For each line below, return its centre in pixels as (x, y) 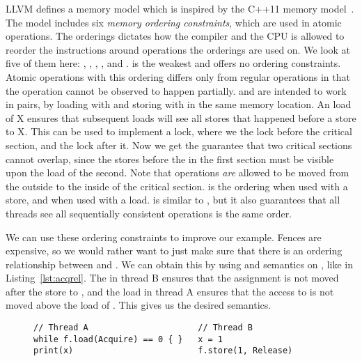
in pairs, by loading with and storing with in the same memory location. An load (179, 104)
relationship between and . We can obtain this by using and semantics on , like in (179, 264)
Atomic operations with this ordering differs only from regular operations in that (178, 76)
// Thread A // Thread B (143, 328)
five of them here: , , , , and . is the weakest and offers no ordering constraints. (173, 63)
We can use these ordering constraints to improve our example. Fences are (164, 237)
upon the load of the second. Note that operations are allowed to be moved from (178, 172)
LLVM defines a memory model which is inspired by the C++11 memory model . (180, 8)
